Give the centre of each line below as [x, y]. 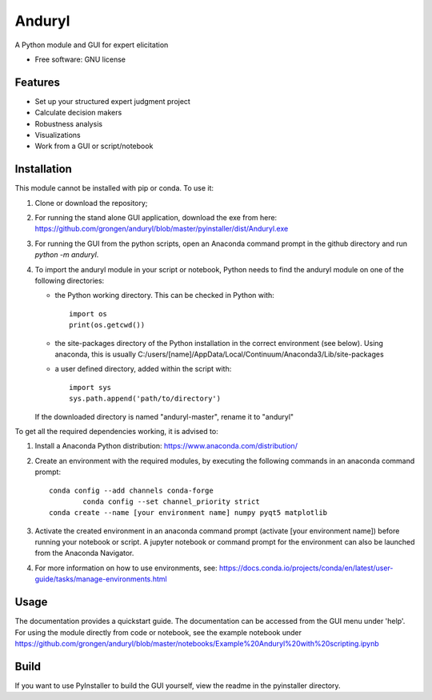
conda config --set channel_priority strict [171, 501]
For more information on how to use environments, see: [126, 568]
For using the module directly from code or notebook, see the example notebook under [158, 632]
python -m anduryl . [67, 255]
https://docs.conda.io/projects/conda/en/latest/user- [306, 568]
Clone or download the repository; [91, 203]
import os [88, 314]
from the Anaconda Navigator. [84, 553]
